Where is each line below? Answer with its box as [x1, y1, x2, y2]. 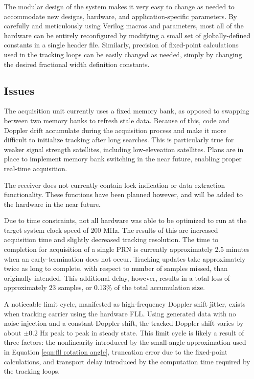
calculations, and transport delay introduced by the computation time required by [4, 356, 250, 366]
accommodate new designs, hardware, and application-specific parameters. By [4, 11, 237, 21]
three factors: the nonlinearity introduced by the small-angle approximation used [4, 337, 246, 347]
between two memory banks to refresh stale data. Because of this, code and [4, 115, 230, 125]
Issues [4, 83, 35, 98]
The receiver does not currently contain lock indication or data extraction [4, 179, 225, 190]
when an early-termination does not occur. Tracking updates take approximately [4, 253, 246, 264]
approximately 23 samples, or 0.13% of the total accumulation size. [4, 282, 205, 292]
